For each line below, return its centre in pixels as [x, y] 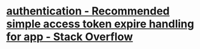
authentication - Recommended [88, 11]
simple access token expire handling [100, 24]
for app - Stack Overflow [70, 37]
